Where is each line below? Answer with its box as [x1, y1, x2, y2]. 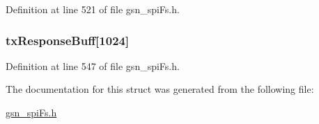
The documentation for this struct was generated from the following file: [6, 82, 314, 96]
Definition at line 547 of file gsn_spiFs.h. [6, 58, 180, 73]
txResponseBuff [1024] [6, 31, 130, 48]
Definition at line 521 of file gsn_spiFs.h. [6, 2, 180, 16]
